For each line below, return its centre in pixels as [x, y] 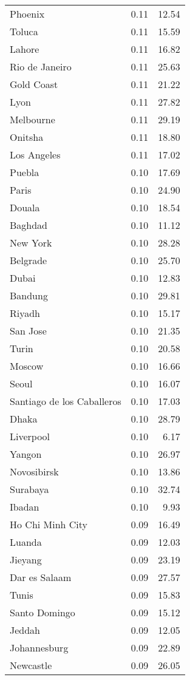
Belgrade [29, 260]
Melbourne [32, 119]
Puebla [25, 172]
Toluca [24, 31]
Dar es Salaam [41, 577]
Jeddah [25, 630]
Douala [25, 207]
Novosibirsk [34, 471]
